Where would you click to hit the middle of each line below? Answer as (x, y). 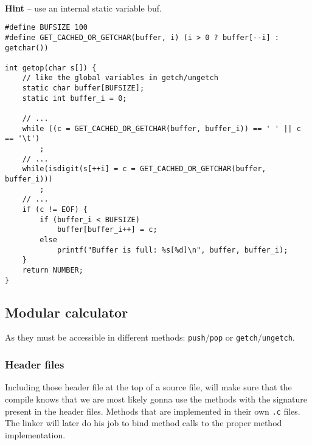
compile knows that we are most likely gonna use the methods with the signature (156, 399)
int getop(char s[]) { (51, 68)
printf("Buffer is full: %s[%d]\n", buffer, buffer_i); (172, 250)
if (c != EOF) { (55, 209)
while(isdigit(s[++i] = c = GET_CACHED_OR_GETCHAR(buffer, (144, 169)
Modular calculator (67, 312)
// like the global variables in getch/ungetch (120, 78)
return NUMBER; (53, 270)
